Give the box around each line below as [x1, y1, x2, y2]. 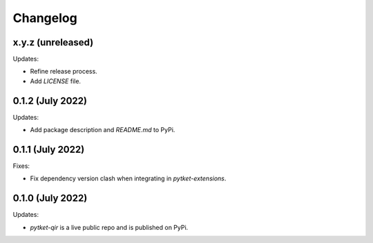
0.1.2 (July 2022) [12, 95, 88, 107]
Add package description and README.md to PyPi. [30, 126, 175, 134]
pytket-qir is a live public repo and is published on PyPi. [30, 223, 189, 231]
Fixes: [12, 162, 30, 170]
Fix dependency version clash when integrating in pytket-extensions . [30, 174, 227, 182]
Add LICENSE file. [30, 76, 82, 85]
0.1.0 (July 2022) [12, 193, 88, 204]
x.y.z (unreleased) [12, 36, 94, 48]
